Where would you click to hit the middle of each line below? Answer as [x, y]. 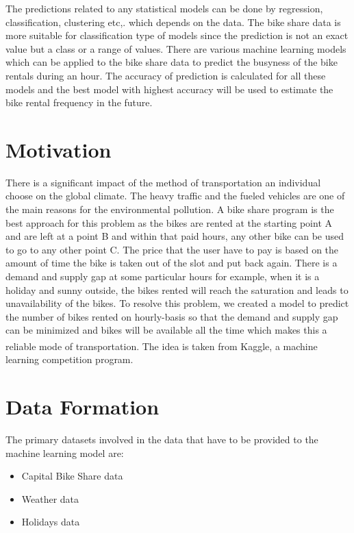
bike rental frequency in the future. [79, 102]
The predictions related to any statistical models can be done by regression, [164, 8]
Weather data [50, 498]
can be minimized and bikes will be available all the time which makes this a [166, 330]
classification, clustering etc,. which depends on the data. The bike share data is [173, 22]
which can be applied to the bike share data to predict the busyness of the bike [172, 62]
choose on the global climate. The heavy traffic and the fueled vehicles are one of [175, 196]
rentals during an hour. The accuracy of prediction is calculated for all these [166, 75]
